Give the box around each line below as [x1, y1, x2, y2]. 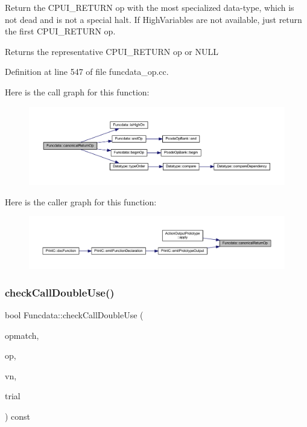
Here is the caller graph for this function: [5, 195, 157, 208]
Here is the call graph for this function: [5, 85, 150, 98]
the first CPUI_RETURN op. [5, 25, 116, 37]
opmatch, [5, 329, 39, 341]
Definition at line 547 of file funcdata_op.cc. [5, 65, 169, 78]
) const [5, 410, 31, 423]
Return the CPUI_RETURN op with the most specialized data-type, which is [5, 1, 294, 13]
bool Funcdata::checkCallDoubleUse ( [5, 309, 144, 321]
